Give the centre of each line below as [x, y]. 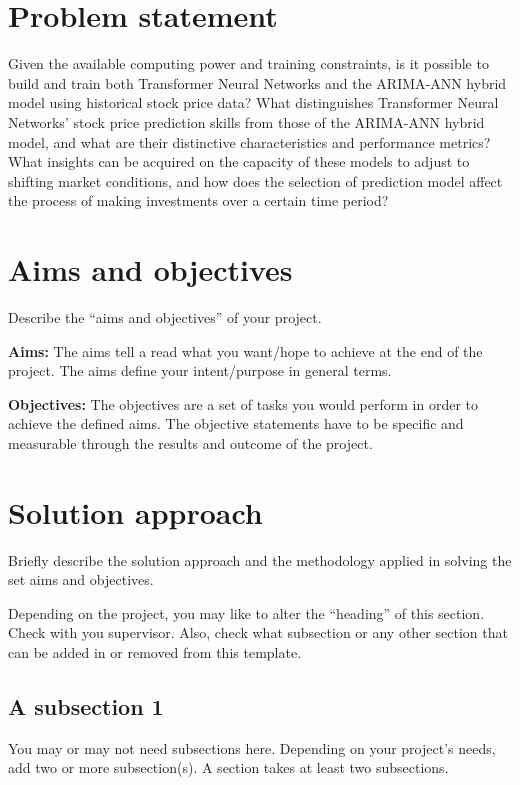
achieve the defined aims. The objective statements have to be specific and [236, 423]
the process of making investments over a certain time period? [198, 200]
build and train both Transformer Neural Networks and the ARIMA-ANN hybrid [257, 82]
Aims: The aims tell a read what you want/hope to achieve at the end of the [245, 350]
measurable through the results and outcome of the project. [190, 442]
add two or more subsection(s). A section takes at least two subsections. [228, 767]
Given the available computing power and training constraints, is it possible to [248, 63]
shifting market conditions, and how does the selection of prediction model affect [255, 180]
